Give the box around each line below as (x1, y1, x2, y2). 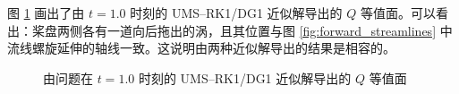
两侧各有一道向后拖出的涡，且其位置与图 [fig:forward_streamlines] (56, 21, 437, 39)
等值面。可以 (361, 4, 437, 21)
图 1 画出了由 (7, 4, 85, 21)
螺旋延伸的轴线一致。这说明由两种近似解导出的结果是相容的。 (31, 38, 395, 57)
